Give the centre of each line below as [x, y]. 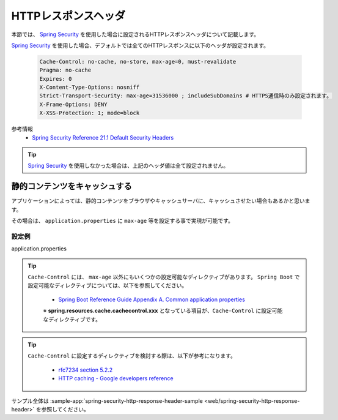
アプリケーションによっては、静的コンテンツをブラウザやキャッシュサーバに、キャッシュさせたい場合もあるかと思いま [161, 201]
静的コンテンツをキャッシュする [72, 186]
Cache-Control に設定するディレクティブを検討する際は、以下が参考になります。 [132, 356]
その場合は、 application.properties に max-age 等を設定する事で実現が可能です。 [122, 221]
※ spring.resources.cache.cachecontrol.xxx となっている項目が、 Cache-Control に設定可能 [163, 311]
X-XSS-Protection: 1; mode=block [90, 113]
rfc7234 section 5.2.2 [86, 370]
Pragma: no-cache [65, 70]
